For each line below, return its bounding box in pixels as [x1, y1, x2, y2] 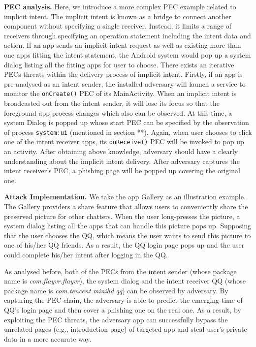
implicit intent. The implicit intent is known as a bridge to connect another [4, 11, 231, 21]
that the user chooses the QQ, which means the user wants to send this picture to [4, 230, 251, 240]
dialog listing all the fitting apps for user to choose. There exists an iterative [4, 59, 234, 69]
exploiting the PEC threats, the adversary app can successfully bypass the [4, 314, 228, 324]
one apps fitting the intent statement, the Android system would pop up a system [4, 49, 251, 60]
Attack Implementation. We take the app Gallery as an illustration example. [4, 191, 246, 202]
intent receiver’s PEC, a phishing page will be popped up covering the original [4, 165, 240, 176]
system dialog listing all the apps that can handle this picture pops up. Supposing [4, 221, 251, 231]
